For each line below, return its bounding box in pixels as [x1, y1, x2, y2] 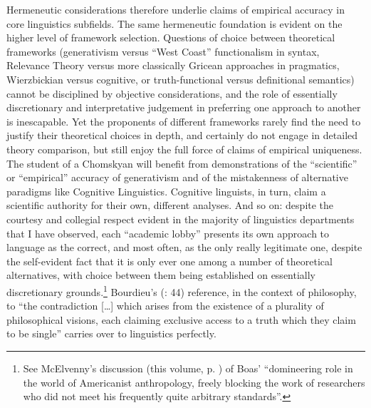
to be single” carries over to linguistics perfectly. [6, 326, 216, 341]
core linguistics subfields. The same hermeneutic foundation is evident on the [6, 16, 343, 31]
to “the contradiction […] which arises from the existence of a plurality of [6, 298, 324, 313]
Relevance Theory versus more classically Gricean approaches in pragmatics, [6, 58, 340, 73]
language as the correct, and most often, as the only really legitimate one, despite [6, 240, 362, 255]
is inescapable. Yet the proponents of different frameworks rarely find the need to [6, 113, 361, 128]
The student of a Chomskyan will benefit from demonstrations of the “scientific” [6, 155, 357, 170]
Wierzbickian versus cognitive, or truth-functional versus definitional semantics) [6, 71, 355, 86]
